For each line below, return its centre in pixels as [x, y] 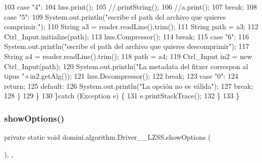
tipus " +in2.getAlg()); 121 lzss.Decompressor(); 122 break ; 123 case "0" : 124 [121, 76]
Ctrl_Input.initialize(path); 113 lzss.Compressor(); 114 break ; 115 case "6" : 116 [127, 36]
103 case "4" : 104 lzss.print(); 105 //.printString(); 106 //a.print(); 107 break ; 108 [131, 7]
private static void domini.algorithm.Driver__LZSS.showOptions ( [108, 137]
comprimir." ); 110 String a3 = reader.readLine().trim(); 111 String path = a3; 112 [131, 26]
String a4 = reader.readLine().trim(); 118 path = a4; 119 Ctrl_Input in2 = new [128, 56]
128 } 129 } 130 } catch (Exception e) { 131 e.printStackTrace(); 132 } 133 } [122, 96]
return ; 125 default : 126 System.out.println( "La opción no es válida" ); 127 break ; [129, 86]
